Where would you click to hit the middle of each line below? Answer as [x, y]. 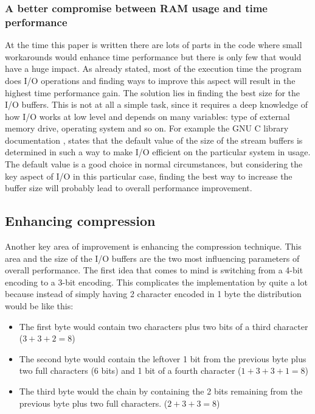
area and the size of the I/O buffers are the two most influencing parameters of [152, 258]
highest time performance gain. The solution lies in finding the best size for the [153, 92]
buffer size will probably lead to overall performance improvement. [129, 188]
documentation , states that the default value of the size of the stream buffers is [154, 140]
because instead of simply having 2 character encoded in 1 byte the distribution [153, 294]
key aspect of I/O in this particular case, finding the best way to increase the [149, 176]
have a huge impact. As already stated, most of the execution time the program [153, 68]
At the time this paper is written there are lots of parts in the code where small [154, 45]
